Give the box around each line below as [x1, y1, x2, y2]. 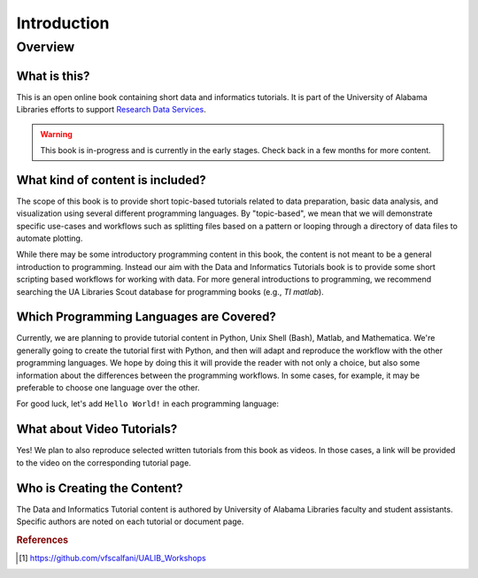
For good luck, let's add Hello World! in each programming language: [16, 398, 279, 409]
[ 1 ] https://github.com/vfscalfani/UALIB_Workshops [19, 553, 207, 564]
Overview [16, 39, 75, 55]
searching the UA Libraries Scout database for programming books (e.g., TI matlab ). [16, 286, 325, 297]
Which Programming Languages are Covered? [16, 310, 276, 325]
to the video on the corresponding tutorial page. [16, 457, 192, 468]
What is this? [16, 68, 90, 83]
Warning [40, 128, 73, 139]
